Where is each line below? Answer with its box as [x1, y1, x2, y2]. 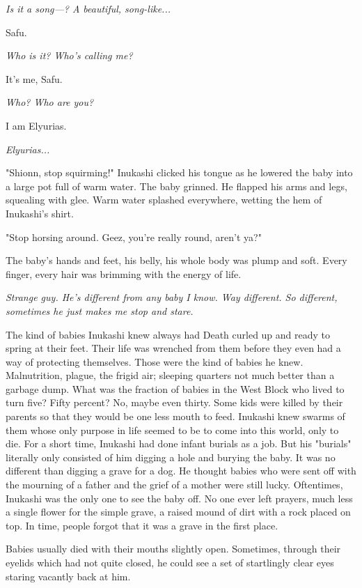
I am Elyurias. [6, 118, 67, 132]
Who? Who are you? [6, 95, 94, 109]
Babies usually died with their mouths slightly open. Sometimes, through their [6, 541, 341, 556]
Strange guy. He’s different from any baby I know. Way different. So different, [6, 290, 338, 304]
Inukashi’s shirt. [6, 206, 74, 220]
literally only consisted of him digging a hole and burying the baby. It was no [6, 449, 336, 464]
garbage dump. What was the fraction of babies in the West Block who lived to [6, 381, 345, 396]
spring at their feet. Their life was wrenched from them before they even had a [6, 341, 341, 355]
